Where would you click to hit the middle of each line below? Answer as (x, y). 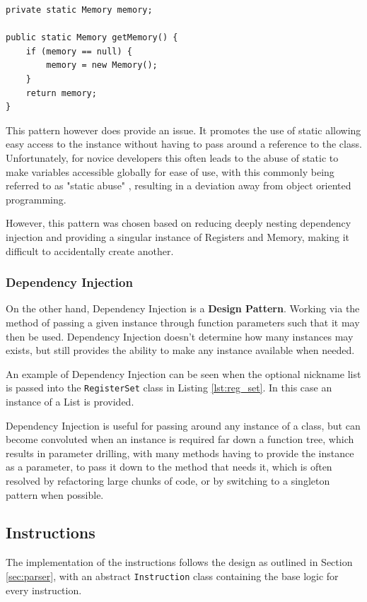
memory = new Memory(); (102, 65)
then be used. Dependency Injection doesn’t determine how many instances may (180, 336)
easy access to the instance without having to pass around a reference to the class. (184, 144)
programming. (36, 199)
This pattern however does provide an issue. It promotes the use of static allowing (183, 130)
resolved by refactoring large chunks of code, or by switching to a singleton (168, 480)
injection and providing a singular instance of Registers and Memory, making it (178, 236)
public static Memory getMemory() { (92, 38)
